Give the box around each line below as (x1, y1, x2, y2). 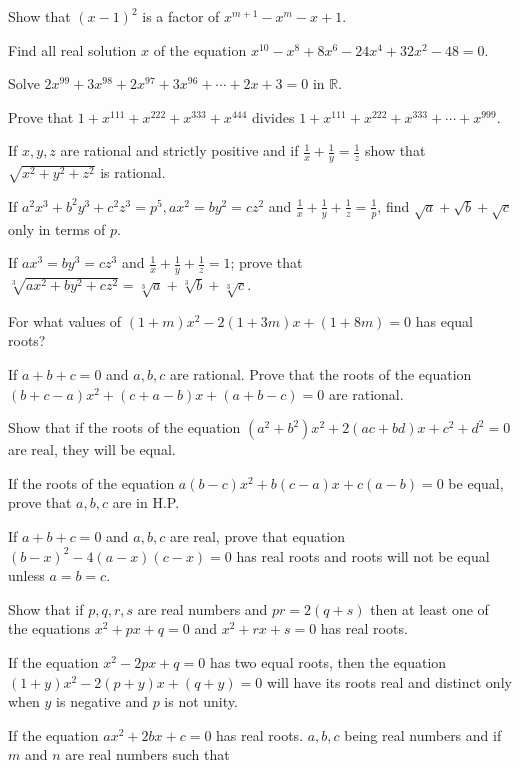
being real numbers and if (344, 724, 502, 745)
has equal (415, 310, 473, 331)
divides (252, 106, 295, 127)
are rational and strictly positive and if (60, 140, 299, 161)
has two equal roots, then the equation (209, 652, 447, 673)
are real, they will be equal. (8, 439, 176, 460)
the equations (8, 618, 91, 639)
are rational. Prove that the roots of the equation (169, 364, 472, 385)
